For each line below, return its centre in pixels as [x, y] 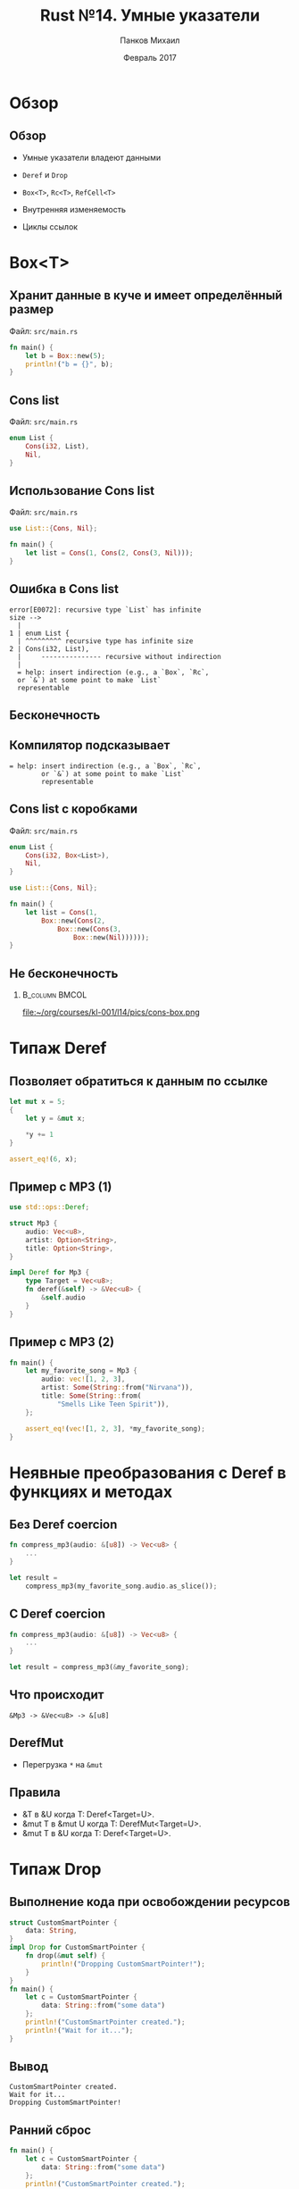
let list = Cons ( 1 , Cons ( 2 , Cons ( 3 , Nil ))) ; [109, 553]
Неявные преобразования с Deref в [148, 1472]
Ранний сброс [50, 2130]
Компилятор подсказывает [90, 745]
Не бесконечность [64, 973]
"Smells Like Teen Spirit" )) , [113, 1404]
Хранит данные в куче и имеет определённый [146, 296]
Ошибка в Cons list [64, 589]
